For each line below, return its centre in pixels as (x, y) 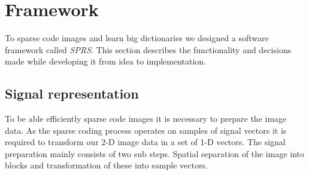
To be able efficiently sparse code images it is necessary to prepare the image (146, 119)
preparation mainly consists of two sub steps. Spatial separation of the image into (154, 153)
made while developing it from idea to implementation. (106, 61)
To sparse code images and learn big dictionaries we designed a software (137, 38)
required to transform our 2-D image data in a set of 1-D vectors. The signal (145, 142)
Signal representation (72, 93)
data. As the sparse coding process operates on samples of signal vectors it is (146, 130)
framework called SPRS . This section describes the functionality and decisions (148, 49)
